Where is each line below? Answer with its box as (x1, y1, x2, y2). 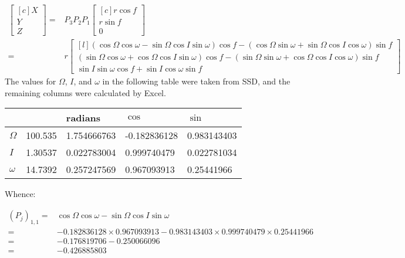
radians (66, 111, 101, 125)
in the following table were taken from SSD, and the (102, 75, 291, 87)
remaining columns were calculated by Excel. (5, 86, 166, 99)
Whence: (5, 188, 36, 200)
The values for (5, 75, 56, 87)
